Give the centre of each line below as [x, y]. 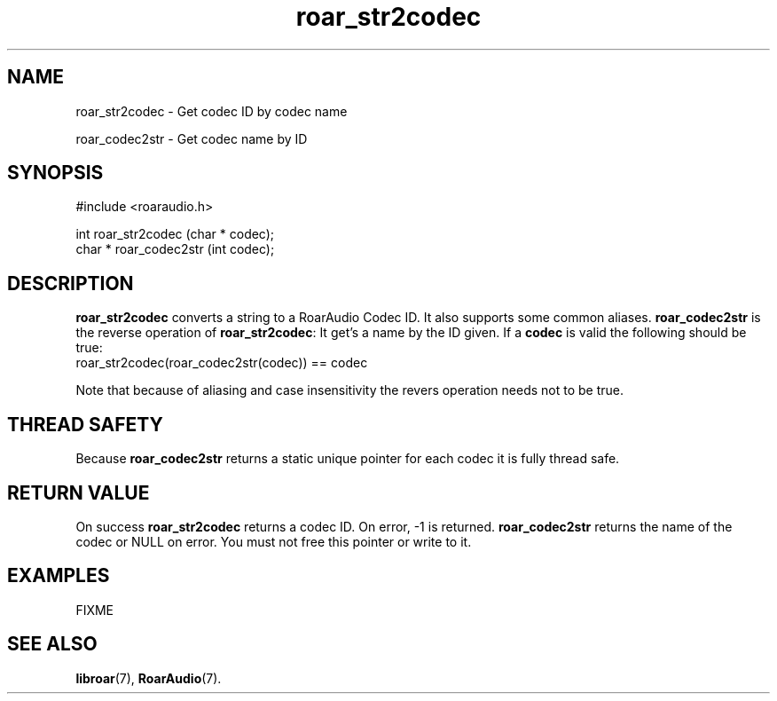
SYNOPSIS [55, 173]
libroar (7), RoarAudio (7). [149, 678]
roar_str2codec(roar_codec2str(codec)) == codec [222, 363]
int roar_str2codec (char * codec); [175, 234]
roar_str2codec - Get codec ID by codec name [212, 111]
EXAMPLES [59, 576]
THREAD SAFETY [85, 424]
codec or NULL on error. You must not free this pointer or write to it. [274, 541]
